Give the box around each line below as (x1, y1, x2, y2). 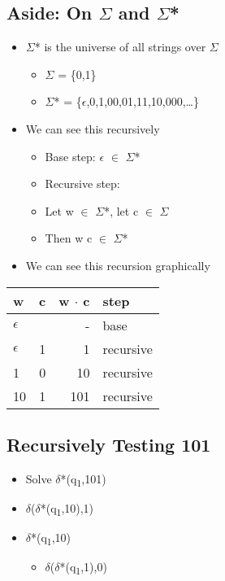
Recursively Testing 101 (6, 431, 211, 456)
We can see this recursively (25, 120, 160, 137)
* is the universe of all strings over (34, 38, 206, 55)
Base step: (45, 147, 96, 164)
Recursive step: (45, 175, 120, 192)
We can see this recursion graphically (25, 256, 210, 273)
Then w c (45, 229, 93, 247)
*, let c (104, 202, 139, 219)
